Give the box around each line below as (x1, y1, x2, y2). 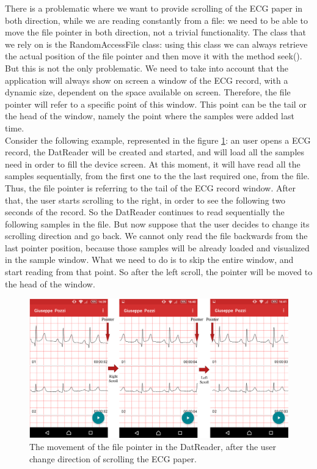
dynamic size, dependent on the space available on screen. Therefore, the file (5, 86, 291, 98)
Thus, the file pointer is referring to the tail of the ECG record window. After (5, 181, 296, 194)
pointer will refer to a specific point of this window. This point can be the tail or (5, 97, 307, 110)
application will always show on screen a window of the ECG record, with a (5, 73, 288, 86)
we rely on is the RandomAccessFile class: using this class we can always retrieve (5, 37, 308, 50)
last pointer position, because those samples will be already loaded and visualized (5, 241, 310, 254)
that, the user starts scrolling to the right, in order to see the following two (5, 193, 286, 206)
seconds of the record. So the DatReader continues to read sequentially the (5, 205, 285, 218)
